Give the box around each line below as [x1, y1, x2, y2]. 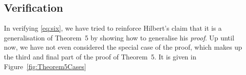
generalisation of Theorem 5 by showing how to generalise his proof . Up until [4, 32, 234, 42]
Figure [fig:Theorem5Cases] [4, 61, 86, 71]
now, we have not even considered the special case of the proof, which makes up [4, 42, 242, 52]
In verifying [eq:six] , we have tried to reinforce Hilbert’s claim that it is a [4, 23, 222, 33]
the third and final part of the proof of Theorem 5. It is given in [4, 51, 196, 61]
